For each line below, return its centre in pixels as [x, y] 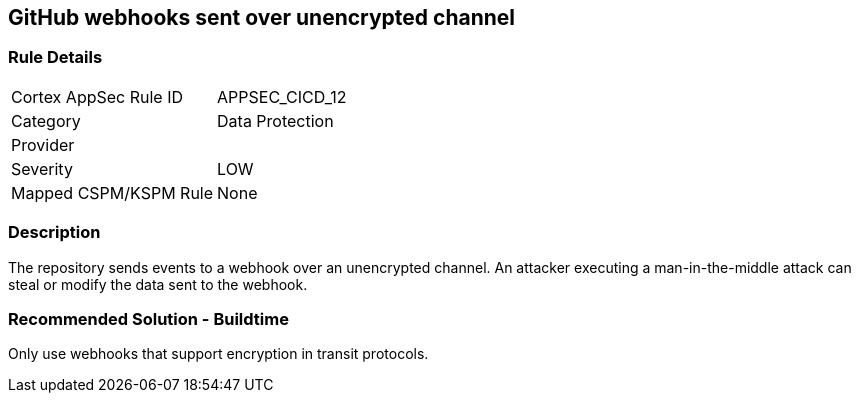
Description [54, 232]
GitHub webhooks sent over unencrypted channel [262, 17]
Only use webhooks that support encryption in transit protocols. [218, 354]
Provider [43, 144]
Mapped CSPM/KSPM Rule [112, 192]
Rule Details [55, 57]
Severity [42, 168]
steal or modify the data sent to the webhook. [158, 284]
